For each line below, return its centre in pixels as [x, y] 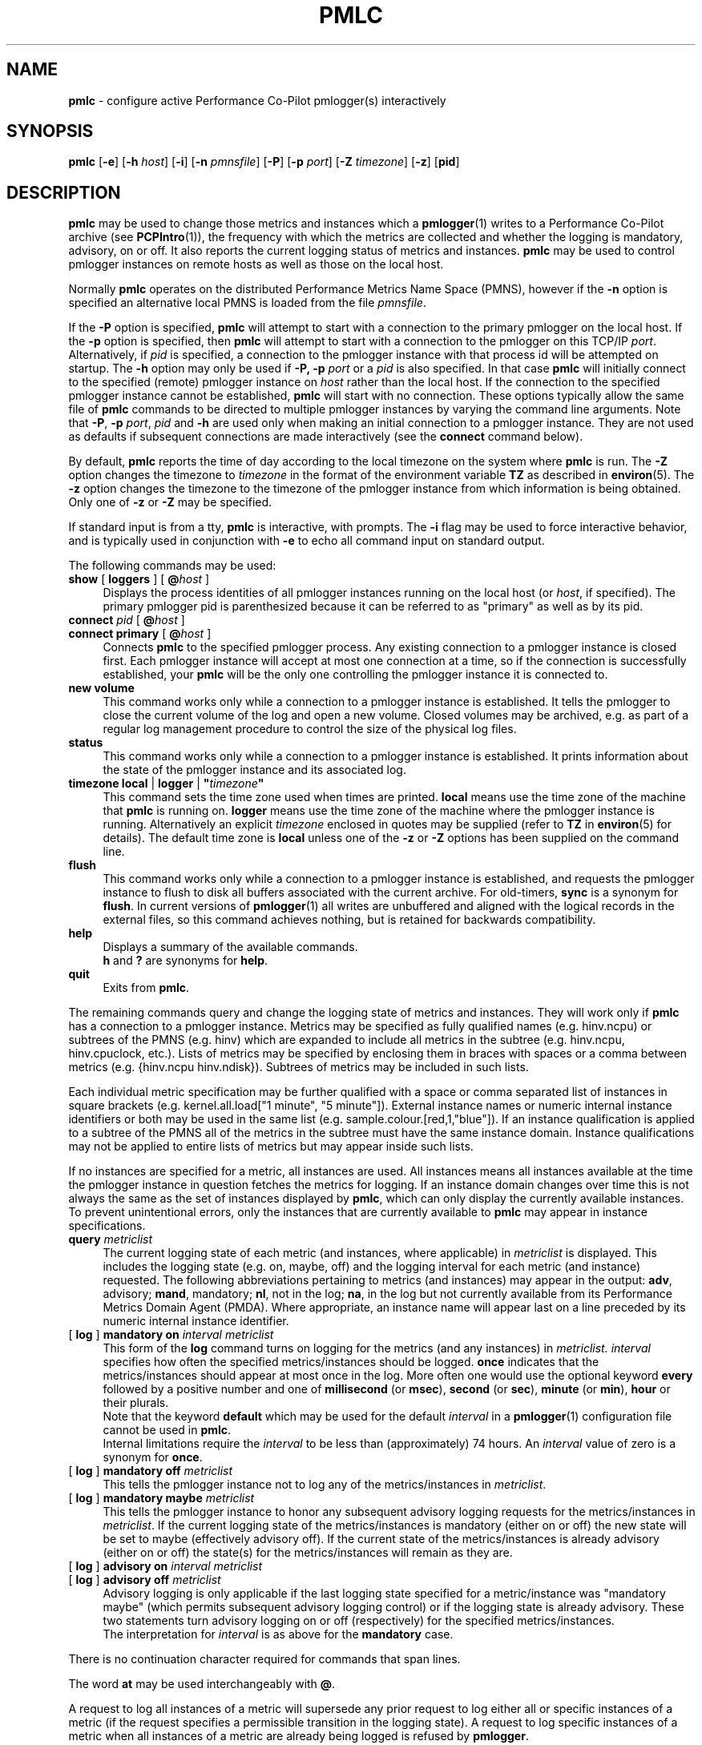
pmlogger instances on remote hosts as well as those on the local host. [256, 264]
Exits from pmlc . [146, 988]
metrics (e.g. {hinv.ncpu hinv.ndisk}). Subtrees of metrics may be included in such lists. [299, 1067]
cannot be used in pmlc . [167, 1430]
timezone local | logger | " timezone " [166, 784]
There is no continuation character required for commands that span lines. [264, 1659]
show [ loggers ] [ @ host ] [139, 579]
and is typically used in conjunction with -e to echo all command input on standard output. [307, 541]
